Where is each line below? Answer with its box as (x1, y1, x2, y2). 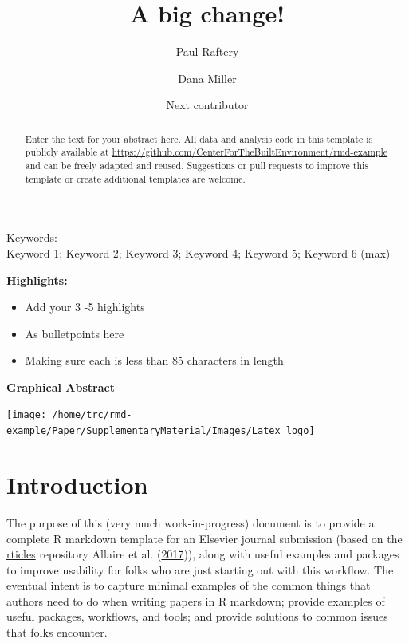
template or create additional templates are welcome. (25, 172, 246, 185)
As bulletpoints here (25, 325, 124, 341)
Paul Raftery (175, 43, 239, 60)
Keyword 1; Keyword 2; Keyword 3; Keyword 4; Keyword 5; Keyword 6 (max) (6, 244, 391, 261)
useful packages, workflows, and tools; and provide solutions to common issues (6, 608, 388, 625)
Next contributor (166, 97, 249, 113)
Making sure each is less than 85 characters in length (25, 352, 284, 369)
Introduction (6, 467, 148, 500)
